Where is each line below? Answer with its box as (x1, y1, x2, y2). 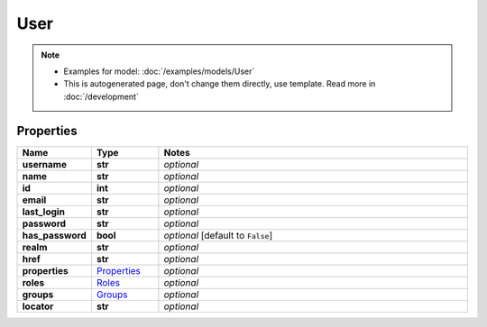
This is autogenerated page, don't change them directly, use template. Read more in (63, 78, 376, 89)
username (22, 158, 68, 170)
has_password (22, 229, 87, 241)
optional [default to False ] (163, 229, 273, 241)
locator (22, 300, 54, 313)
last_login (22, 205, 65, 218)
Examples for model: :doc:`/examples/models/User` (63, 66, 255, 77)
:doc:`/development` (63, 91, 139, 102)
